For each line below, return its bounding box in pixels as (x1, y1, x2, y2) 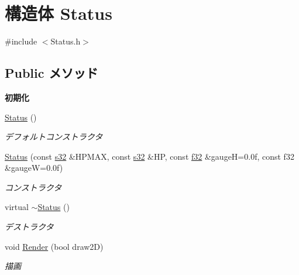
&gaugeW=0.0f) (5, 161, 63, 174)
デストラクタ (5, 221, 54, 233)
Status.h (50, 35, 81, 47)
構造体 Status (5, 1, 112, 25)
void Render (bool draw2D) (5, 240, 104, 252)
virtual (5, 201, 29, 213)
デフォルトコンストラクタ (5, 130, 103, 143)
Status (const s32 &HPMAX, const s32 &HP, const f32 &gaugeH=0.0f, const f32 (5, 150, 294, 162)
